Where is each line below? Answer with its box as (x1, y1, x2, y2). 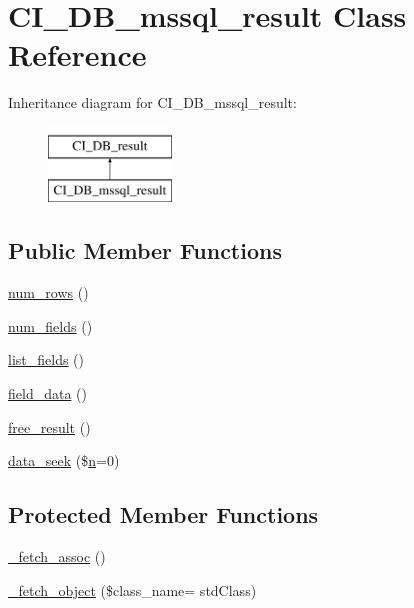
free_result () (8, 416, 91, 437)
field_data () (8, 383, 87, 404)
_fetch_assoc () (8, 546, 106, 567)
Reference (8, 34, 147, 75)
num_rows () (8, 282, 89, 303)
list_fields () (8, 349, 85, 370)
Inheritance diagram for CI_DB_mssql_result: (8, 92, 297, 113)
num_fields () (8, 315, 93, 336)
